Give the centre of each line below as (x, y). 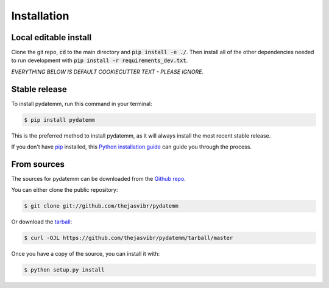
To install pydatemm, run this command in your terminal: (82, 104)
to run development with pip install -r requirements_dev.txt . (100, 60)
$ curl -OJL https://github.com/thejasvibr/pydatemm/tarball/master (129, 238)
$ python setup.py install (64, 270)
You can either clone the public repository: (65, 190)
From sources (38, 164)
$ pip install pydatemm (60, 120)
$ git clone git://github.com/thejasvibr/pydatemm (101, 206)
